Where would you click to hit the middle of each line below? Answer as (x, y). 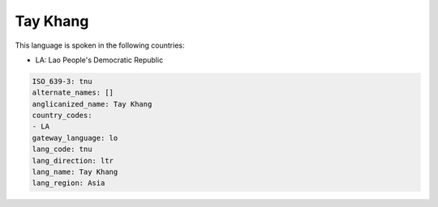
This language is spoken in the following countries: (100, 45)
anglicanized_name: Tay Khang (92, 104)
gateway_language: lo (75, 138)
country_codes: (62, 116)
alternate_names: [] (73, 93)
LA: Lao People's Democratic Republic (99, 60)
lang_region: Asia (69, 183)
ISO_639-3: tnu (62, 81)
